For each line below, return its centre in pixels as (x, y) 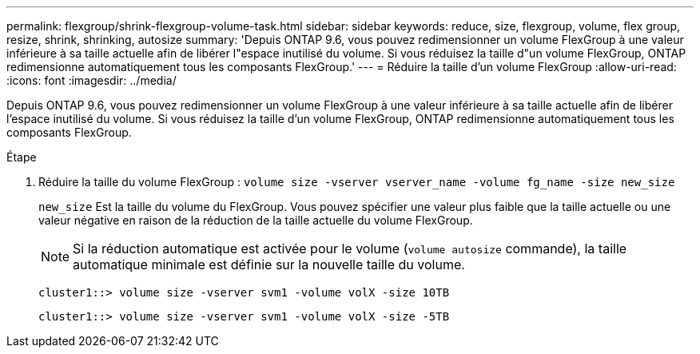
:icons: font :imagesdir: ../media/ (91, 80)
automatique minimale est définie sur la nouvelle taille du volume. (269, 265)
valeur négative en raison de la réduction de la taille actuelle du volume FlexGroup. (256, 220)
